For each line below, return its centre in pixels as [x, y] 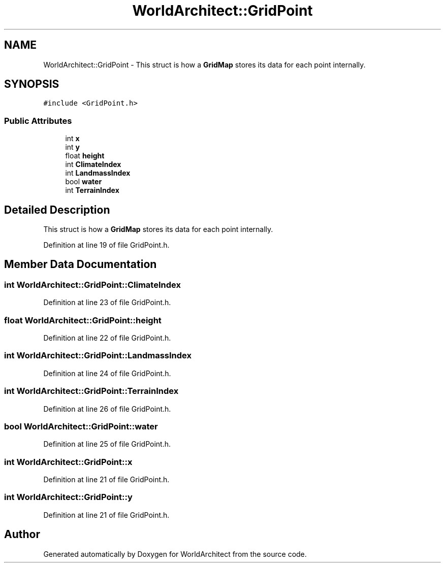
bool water [84, 182]
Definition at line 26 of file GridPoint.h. [107, 409]
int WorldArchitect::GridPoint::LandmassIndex [98, 356]
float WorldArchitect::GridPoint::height [83, 320]
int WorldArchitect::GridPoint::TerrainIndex [91, 391]
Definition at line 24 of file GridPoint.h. [107, 373]
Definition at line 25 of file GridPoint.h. [107, 444]
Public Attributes [38, 121]
